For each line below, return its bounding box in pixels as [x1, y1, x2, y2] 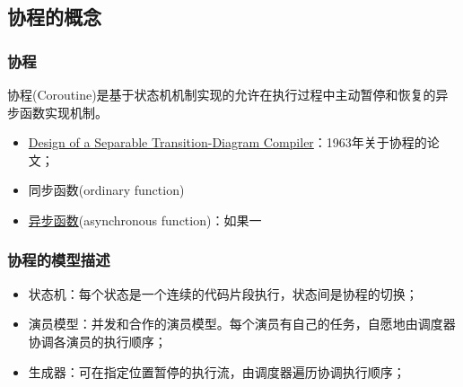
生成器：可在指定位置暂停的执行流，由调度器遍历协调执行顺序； [28, 362, 406, 381]
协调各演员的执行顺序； [28, 331, 167, 350]
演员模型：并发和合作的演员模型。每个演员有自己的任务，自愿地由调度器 [28, 314, 456, 333]
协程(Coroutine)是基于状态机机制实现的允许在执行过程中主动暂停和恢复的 [7, 85, 436, 103]
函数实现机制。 [19, 102, 108, 121]
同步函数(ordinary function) [28, 180, 185, 199]
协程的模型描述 [7, 249, 110, 271]
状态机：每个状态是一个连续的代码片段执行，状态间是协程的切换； [28, 284, 418, 303]
